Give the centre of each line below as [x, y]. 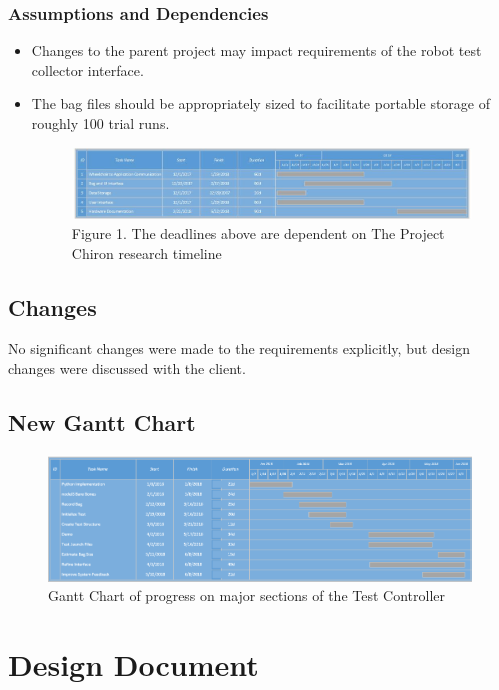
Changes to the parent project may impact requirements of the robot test [256, 50]
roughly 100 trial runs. [100, 123]
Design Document [133, 664]
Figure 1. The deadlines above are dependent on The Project [258, 233]
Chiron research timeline [146, 252]
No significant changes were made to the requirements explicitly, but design [239, 348]
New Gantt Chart [102, 421]
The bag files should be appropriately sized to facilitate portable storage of [261, 103]
